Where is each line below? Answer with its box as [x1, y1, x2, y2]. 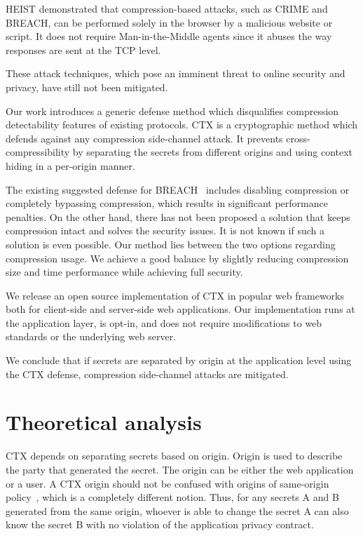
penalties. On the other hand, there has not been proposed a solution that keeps [6, 209, 350, 224]
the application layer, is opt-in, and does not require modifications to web [6, 315, 322, 330]
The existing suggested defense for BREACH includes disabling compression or [6, 182, 350, 196]
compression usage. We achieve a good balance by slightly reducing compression [6, 250, 349, 265]
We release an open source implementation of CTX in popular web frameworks [6, 288, 345, 302]
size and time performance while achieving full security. [6, 264, 243, 279]
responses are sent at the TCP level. [6, 42, 161, 57]
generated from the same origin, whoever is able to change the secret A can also [6, 503, 349, 518]
